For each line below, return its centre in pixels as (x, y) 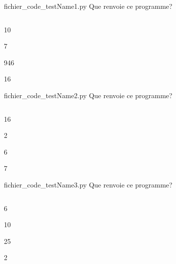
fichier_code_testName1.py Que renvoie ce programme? (88, 6)
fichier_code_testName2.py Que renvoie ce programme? (88, 95)
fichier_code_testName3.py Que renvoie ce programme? (88, 184)
